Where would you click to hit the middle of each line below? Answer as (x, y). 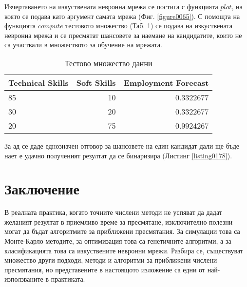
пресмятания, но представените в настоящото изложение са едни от (105, 269)
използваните (24, 279)
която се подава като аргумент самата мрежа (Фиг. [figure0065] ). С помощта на (122, 16)
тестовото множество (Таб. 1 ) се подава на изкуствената (149, 26)
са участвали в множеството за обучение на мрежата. (83, 45)
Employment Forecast (166, 82)
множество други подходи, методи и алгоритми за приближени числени (111, 260)
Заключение (42, 189)
